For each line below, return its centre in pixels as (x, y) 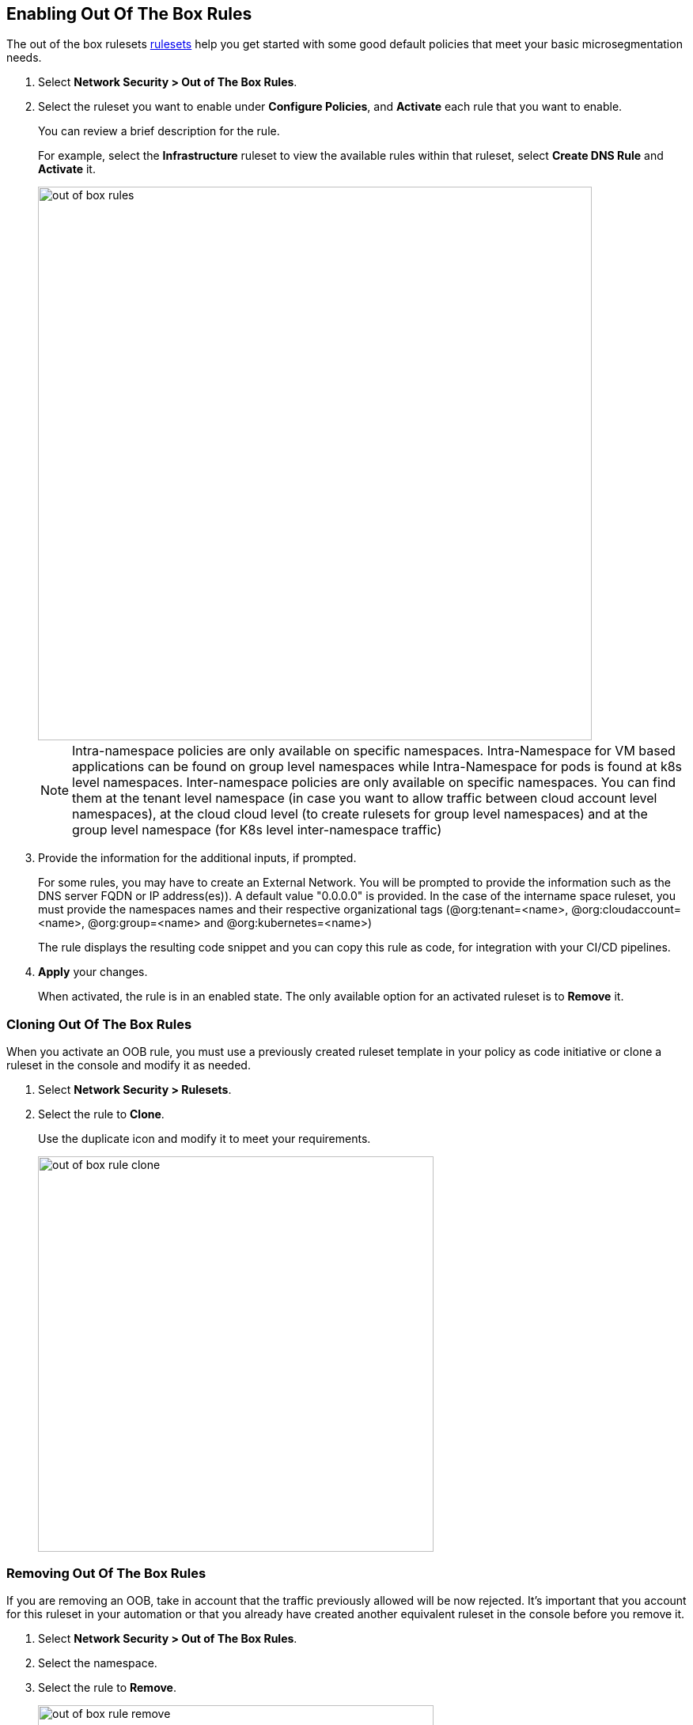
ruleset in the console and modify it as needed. (129, 1065)
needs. (24, 58)
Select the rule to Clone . (101, 1114)
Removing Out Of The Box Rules (106, 1573)
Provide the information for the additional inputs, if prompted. (197, 858)
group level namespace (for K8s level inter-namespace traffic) (257, 830)
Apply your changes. (93, 972)
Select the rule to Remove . (108, 1687)
